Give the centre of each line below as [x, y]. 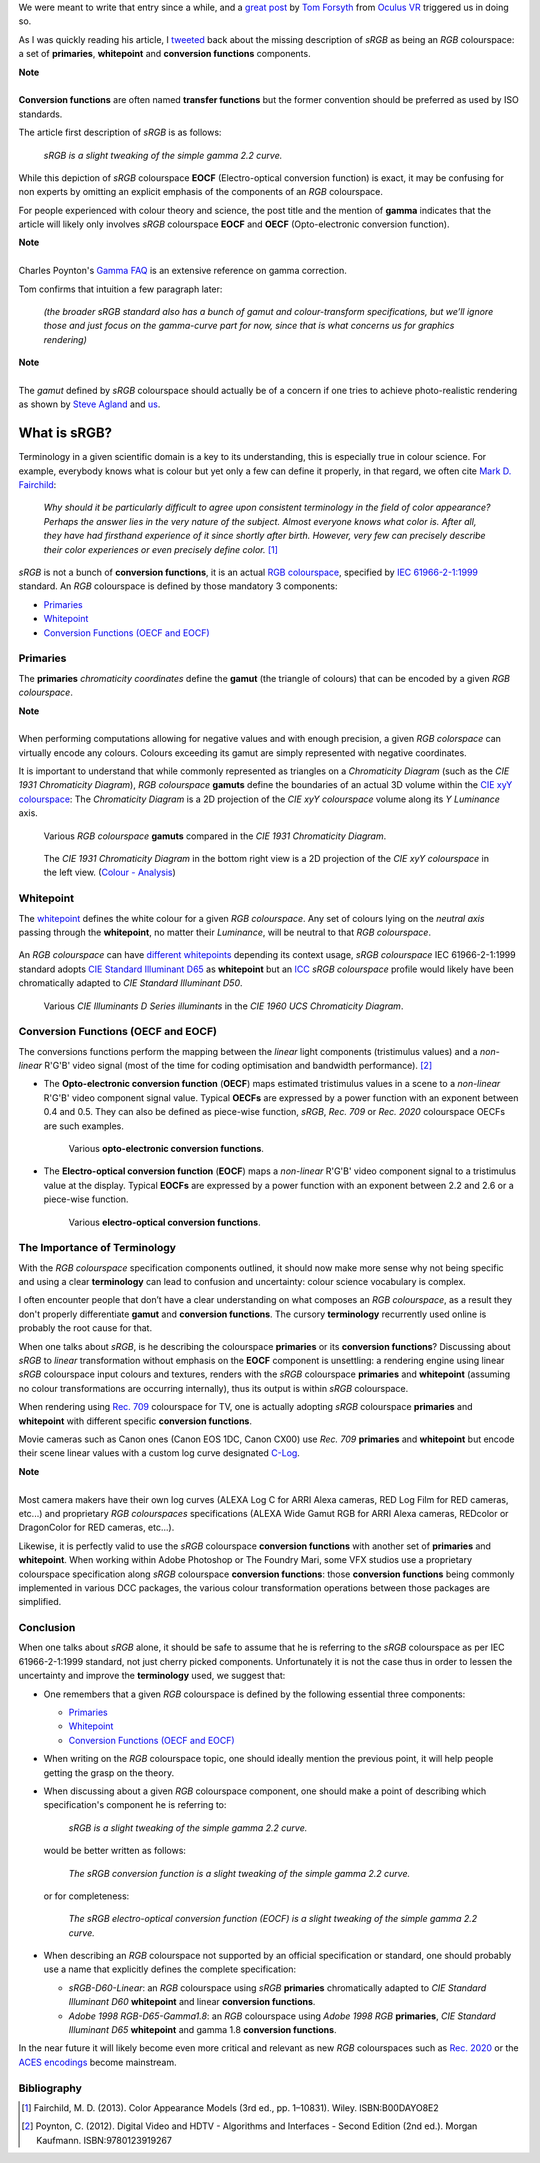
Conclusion [47, 1628]
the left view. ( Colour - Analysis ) [110, 872]
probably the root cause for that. [85, 1328]
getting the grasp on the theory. [109, 1772]
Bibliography [50, 2088]
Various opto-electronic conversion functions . [166, 1148]
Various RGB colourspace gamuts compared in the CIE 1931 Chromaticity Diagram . [215, 836]
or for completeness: [86, 1896]
